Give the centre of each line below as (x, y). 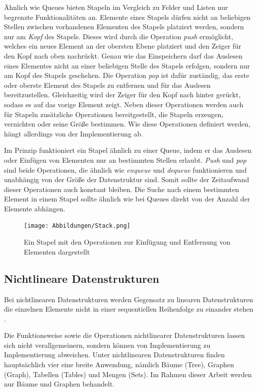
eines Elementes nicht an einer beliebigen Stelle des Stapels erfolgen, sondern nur (127, 65)
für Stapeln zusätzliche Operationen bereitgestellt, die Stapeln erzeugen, (114, 114)
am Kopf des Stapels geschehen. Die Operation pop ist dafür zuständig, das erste (127, 75)
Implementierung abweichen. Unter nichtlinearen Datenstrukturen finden (115, 355)
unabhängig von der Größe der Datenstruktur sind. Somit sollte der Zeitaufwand (127, 179)
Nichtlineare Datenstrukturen (82, 278)
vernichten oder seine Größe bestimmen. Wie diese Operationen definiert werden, (127, 124)
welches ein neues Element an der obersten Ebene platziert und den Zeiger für (123, 46)
